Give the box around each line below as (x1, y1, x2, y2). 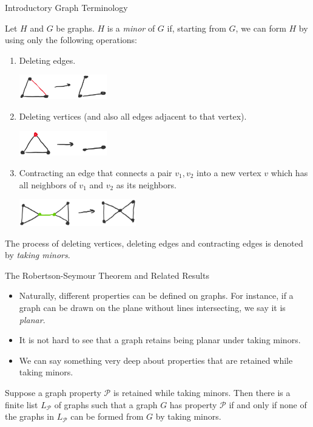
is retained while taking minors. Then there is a (113, 386, 291, 399)
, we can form (235, 21, 286, 34)
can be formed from (70, 410, 144, 423)
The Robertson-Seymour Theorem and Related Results (5, 268, 209, 281)
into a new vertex (197, 166, 261, 179)
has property (169, 398, 217, 411)
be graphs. (56, 21, 95, 34)
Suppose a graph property (5, 386, 101, 399)
